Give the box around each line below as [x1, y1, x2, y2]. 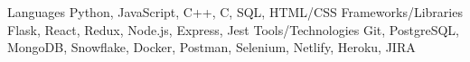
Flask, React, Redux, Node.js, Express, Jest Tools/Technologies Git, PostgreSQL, [7, 20, 459, 39]
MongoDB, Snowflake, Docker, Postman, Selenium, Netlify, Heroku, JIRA [7, 38, 416, 57]
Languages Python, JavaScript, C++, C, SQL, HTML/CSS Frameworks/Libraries [7, 3, 463, 21]
